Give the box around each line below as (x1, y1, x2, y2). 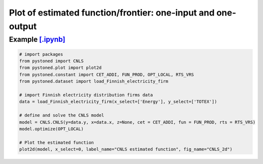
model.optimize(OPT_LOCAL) (19, 126, 84, 131)
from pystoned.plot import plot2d (19, 65, 102, 70)
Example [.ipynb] (9, 35, 66, 44)
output (9, 21, 37, 32)
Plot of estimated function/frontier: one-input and (9, 7, 215, 18)
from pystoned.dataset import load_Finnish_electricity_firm (19, 79, 169, 84)
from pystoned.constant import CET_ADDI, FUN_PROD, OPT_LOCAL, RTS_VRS (19, 72, 194, 77)
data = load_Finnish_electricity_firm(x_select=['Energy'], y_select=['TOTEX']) (19, 99, 217, 104)
